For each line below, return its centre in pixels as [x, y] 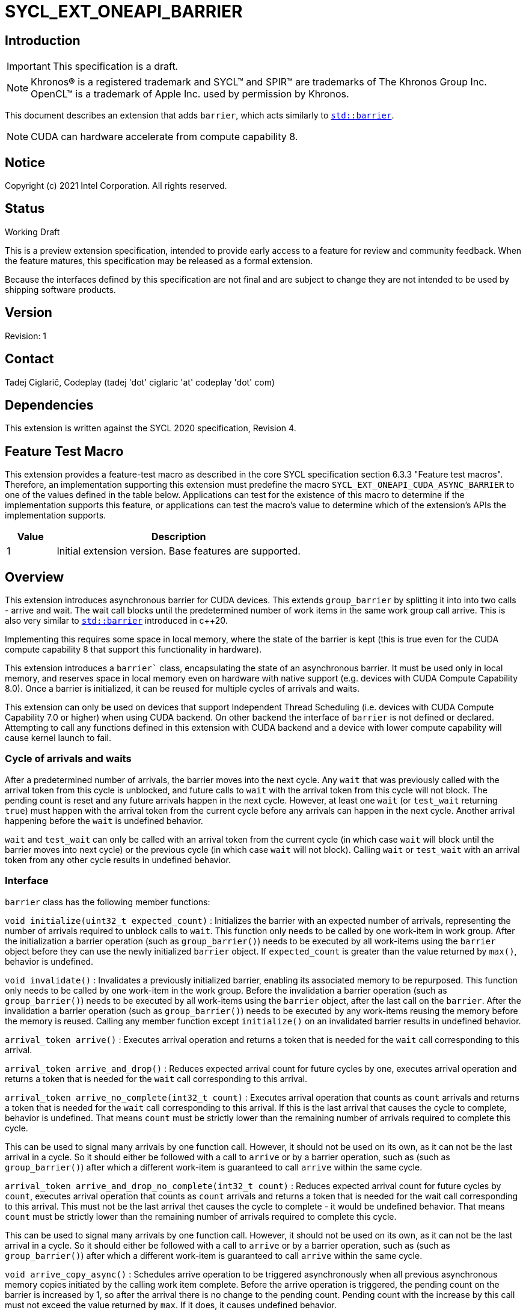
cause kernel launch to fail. [58, 738]
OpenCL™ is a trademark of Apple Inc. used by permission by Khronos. [190, 94]
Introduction [43, 40]
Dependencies [49, 405]
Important [29, 66]
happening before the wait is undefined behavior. [104, 820]
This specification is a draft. [115, 66]
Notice [25, 162]
